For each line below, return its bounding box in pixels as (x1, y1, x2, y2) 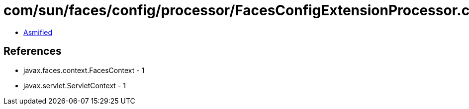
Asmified (23, 28, 53, 36)
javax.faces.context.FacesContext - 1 (23, 66, 145, 74)
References (3, 45, 62, 58)
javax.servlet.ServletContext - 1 (23, 81, 126, 90)
